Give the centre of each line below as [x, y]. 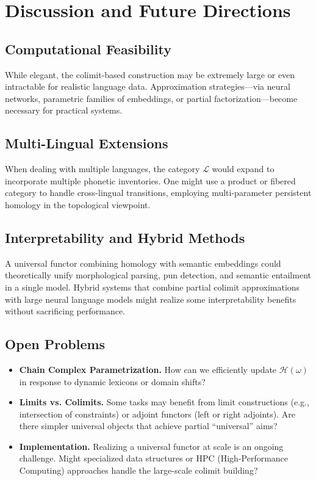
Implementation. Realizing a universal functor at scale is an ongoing [151, 446]
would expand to [243, 169]
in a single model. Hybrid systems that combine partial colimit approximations [153, 287]
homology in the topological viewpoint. [78, 204]
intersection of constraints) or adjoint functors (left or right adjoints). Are [157, 414]
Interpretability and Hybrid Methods [125, 237]
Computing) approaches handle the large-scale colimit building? [138, 470]
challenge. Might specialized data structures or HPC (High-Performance [154, 458]
